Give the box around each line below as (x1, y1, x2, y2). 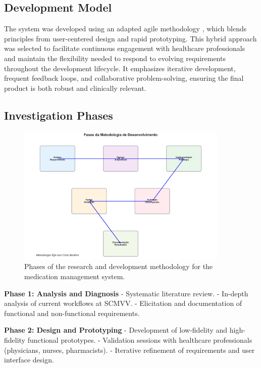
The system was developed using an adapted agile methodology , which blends (4, 23, 247, 34)
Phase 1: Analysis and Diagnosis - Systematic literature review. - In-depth (4, 288, 248, 298)
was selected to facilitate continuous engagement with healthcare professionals (4, 43, 245, 54)
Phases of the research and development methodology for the (24, 261, 213, 272)
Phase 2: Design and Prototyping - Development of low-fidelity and (4, 325, 228, 335)
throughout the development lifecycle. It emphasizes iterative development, (4, 63, 236, 73)
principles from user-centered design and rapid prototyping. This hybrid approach (4, 33, 257, 43)
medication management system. (24, 271, 125, 282)
